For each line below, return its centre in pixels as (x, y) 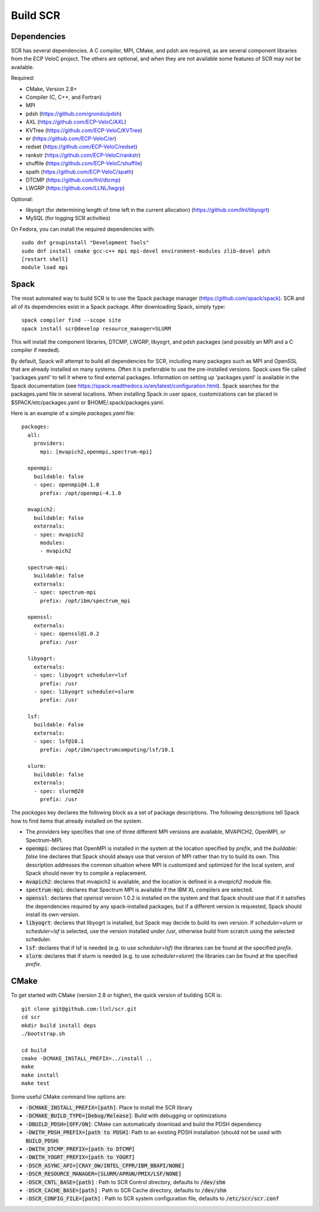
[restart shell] (45, 259)
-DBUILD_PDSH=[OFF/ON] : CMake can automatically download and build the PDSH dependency (144, 1124)
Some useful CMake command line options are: (69, 1097)
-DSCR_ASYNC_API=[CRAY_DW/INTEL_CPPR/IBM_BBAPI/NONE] (105, 1166)
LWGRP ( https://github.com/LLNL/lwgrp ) (75, 188)
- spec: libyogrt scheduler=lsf (80, 675)
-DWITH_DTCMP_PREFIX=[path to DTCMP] (80, 1149)
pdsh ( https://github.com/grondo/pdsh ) (74, 114)
